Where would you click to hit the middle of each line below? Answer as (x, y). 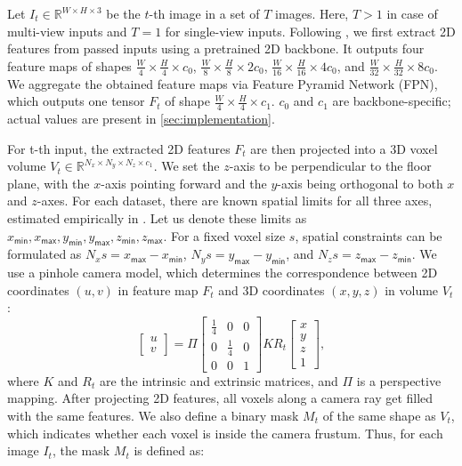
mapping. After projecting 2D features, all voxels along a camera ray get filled (220, 398)
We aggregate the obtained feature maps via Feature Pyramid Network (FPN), (223, 83)
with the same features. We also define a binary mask (153, 415)
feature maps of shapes (69, 65)
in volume (412, 289)
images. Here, (312, 13)
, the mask (81, 450)
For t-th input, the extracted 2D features (119, 148)
